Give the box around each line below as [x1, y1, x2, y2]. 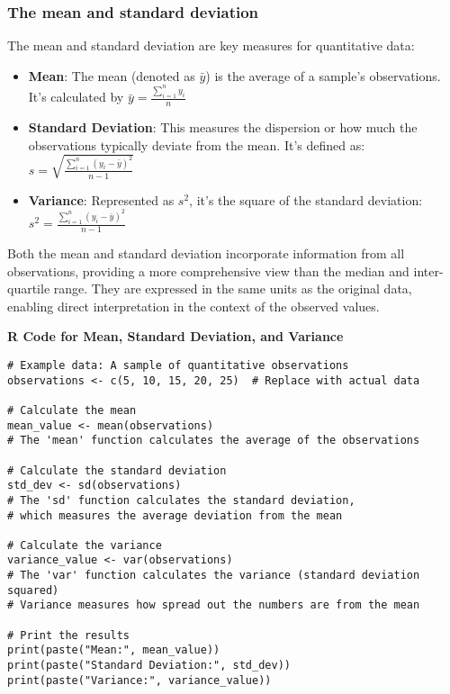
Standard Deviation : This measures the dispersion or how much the [28, 118, 418, 137]
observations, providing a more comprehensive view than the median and [7, 261, 409, 280]
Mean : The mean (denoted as [28, 66, 195, 85]
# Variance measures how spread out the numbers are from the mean [7, 599, 420, 612]
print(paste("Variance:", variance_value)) [7, 673, 272, 687]
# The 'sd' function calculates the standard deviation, [7, 493, 355, 507]
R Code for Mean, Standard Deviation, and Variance [7, 327, 344, 346]
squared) [7, 583, 59, 597]
